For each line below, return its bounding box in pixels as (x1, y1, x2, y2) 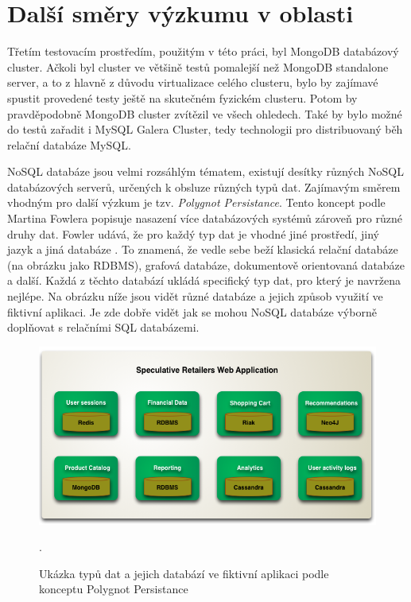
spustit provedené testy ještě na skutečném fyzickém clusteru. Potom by (7, 89, 358, 106)
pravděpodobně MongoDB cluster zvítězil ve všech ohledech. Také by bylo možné (7, 105, 402, 122)
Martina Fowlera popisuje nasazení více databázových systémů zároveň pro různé (7, 210, 402, 227)
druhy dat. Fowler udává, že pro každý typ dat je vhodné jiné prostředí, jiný (7, 225, 379, 242)
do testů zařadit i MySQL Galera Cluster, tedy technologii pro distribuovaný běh (7, 121, 403, 138)
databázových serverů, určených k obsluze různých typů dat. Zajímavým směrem (7, 178, 401, 195)
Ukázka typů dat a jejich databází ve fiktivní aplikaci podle (39, 565, 329, 581)
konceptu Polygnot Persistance (39, 581, 188, 597)
